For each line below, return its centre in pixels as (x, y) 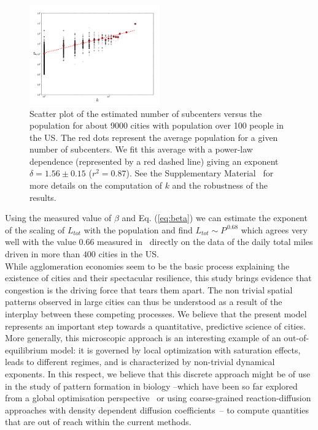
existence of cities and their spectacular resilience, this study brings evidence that (158, 278)
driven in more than (43, 254)
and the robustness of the (220, 185)
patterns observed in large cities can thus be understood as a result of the (144, 302)
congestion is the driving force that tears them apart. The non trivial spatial (149, 289)
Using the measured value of (58, 218)
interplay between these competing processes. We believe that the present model (156, 314)
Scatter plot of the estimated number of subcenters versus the (146, 113)
